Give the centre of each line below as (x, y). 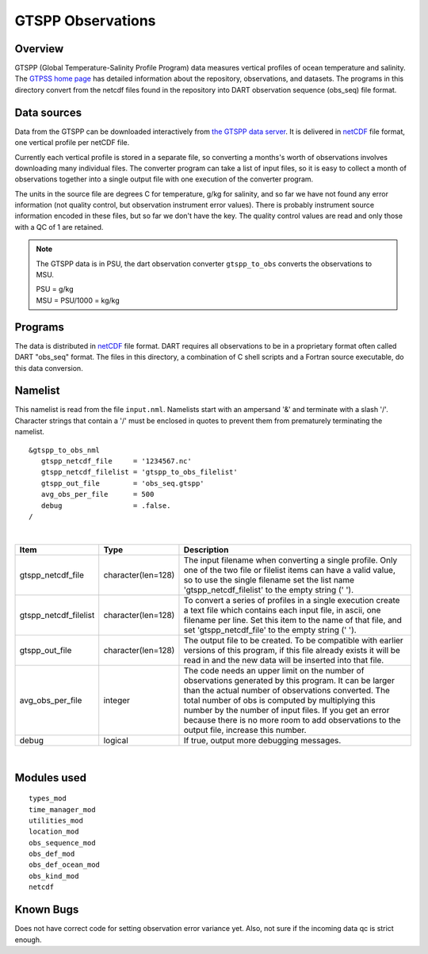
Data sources (48, 112)
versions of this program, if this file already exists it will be (292, 650)
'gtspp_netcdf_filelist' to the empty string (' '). (269, 590)
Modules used (51, 778)
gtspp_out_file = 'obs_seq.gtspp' (123, 483)
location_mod (54, 832)
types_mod (48, 799)
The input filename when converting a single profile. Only (290, 560)
